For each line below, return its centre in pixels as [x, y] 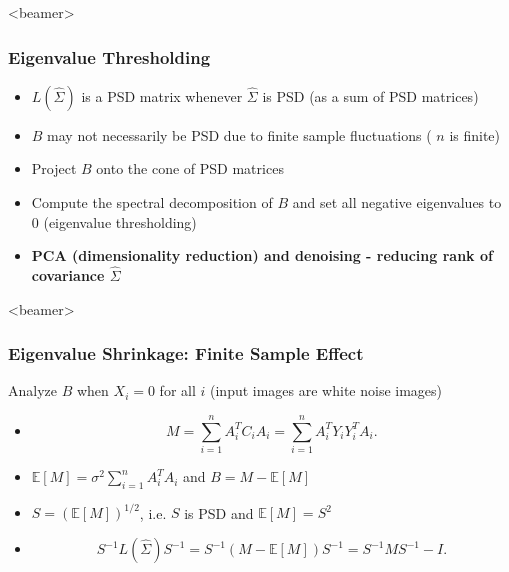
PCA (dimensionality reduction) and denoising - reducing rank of [262, 255]
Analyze [32, 390]
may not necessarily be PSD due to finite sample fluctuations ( [239, 134]
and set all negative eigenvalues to [397, 202]
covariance [68, 275]
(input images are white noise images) [326, 390]
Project [54, 168]
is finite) [475, 134]
